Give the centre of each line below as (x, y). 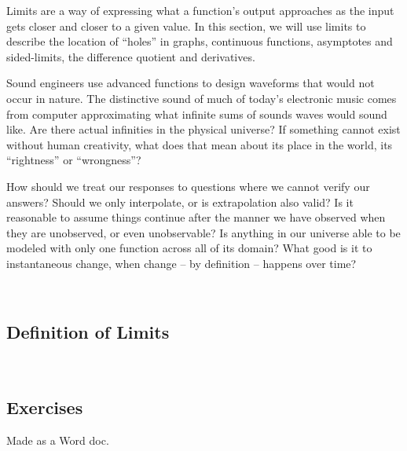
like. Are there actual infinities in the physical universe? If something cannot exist (203, 129)
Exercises (45, 407)
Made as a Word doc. (58, 440)
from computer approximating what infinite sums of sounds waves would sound (197, 114)
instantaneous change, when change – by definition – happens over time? (181, 263)
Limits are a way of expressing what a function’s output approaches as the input (200, 10)
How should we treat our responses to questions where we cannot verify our (188, 186)
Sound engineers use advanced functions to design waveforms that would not (191, 83)
